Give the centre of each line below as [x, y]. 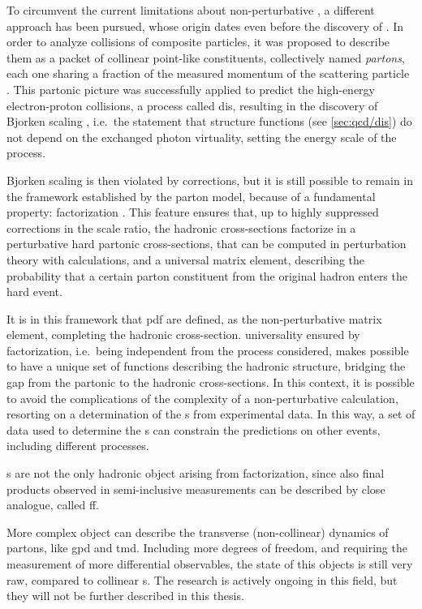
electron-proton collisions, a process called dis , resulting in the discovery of [192, 105]
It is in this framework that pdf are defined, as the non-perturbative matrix [194, 318]
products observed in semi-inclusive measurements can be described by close [196, 489]
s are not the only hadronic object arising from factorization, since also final [196, 473]
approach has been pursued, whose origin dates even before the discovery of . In [205, 26]
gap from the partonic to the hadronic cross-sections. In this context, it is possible [211, 382]
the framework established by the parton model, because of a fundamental [191, 196]
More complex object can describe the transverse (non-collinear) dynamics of [198, 532]
